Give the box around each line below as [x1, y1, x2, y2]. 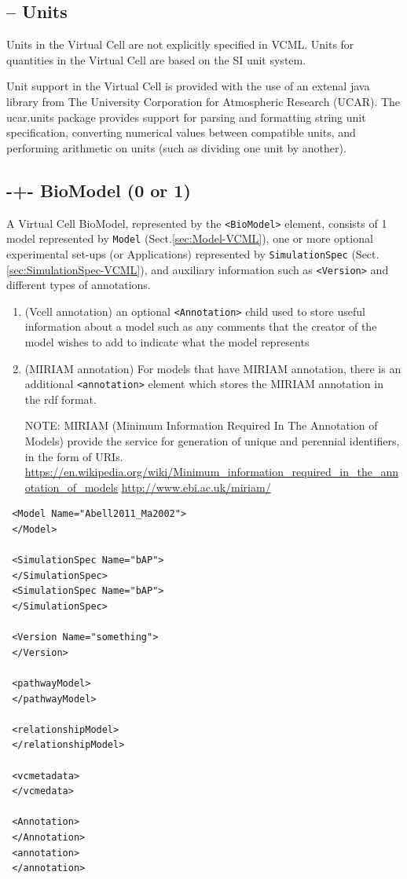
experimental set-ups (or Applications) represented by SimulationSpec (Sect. [6, 245, 379, 262]
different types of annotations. [6, 277, 151, 293]
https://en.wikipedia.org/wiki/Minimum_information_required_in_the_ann [24, 463, 398, 480]
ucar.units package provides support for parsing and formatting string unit [6, 108, 366, 125]
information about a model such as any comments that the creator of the [24, 318, 377, 335]
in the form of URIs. [24, 448, 123, 464]
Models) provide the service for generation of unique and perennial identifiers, [24, 433, 400, 449]
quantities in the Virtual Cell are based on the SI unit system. [6, 51, 306, 68]
